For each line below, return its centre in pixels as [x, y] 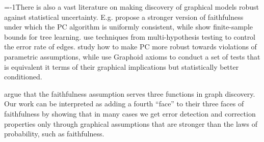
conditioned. [23, 77]
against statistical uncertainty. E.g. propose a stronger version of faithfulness [124, 17]
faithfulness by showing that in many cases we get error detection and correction [130, 113]
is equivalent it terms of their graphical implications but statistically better [122, 66]
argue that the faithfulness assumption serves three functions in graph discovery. [130, 93]
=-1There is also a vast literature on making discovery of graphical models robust [132, 7]
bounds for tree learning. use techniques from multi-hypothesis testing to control [130, 36]
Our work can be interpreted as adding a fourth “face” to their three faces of [124, 104]
